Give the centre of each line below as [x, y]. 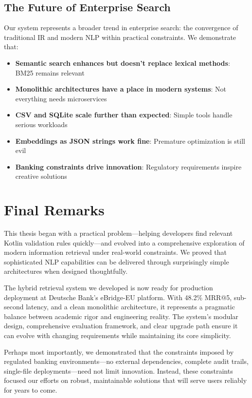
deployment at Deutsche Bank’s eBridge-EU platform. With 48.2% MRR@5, [118, 297]
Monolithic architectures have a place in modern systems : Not [121, 89]
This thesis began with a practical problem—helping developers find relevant [118, 233]
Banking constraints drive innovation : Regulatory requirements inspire [128, 166]
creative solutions [41, 176]
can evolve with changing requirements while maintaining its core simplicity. [117, 335]
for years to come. [31, 389]
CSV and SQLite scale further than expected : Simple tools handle [124, 115]
